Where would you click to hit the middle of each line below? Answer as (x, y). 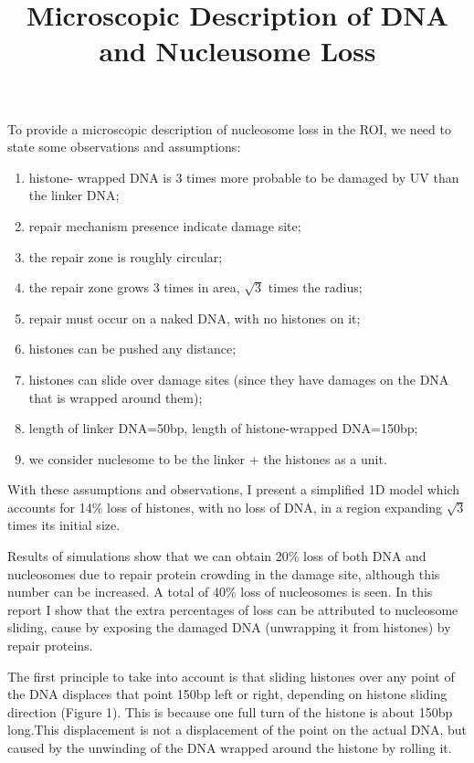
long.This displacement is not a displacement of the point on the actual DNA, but (237, 730)
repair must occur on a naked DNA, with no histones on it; (195, 318)
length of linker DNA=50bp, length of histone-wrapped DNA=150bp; (223, 428)
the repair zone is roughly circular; (126, 256)
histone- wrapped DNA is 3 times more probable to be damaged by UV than (244, 177)
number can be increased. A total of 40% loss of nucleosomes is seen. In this (220, 592)
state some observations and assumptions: (124, 147)
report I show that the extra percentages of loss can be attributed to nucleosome (233, 609)
